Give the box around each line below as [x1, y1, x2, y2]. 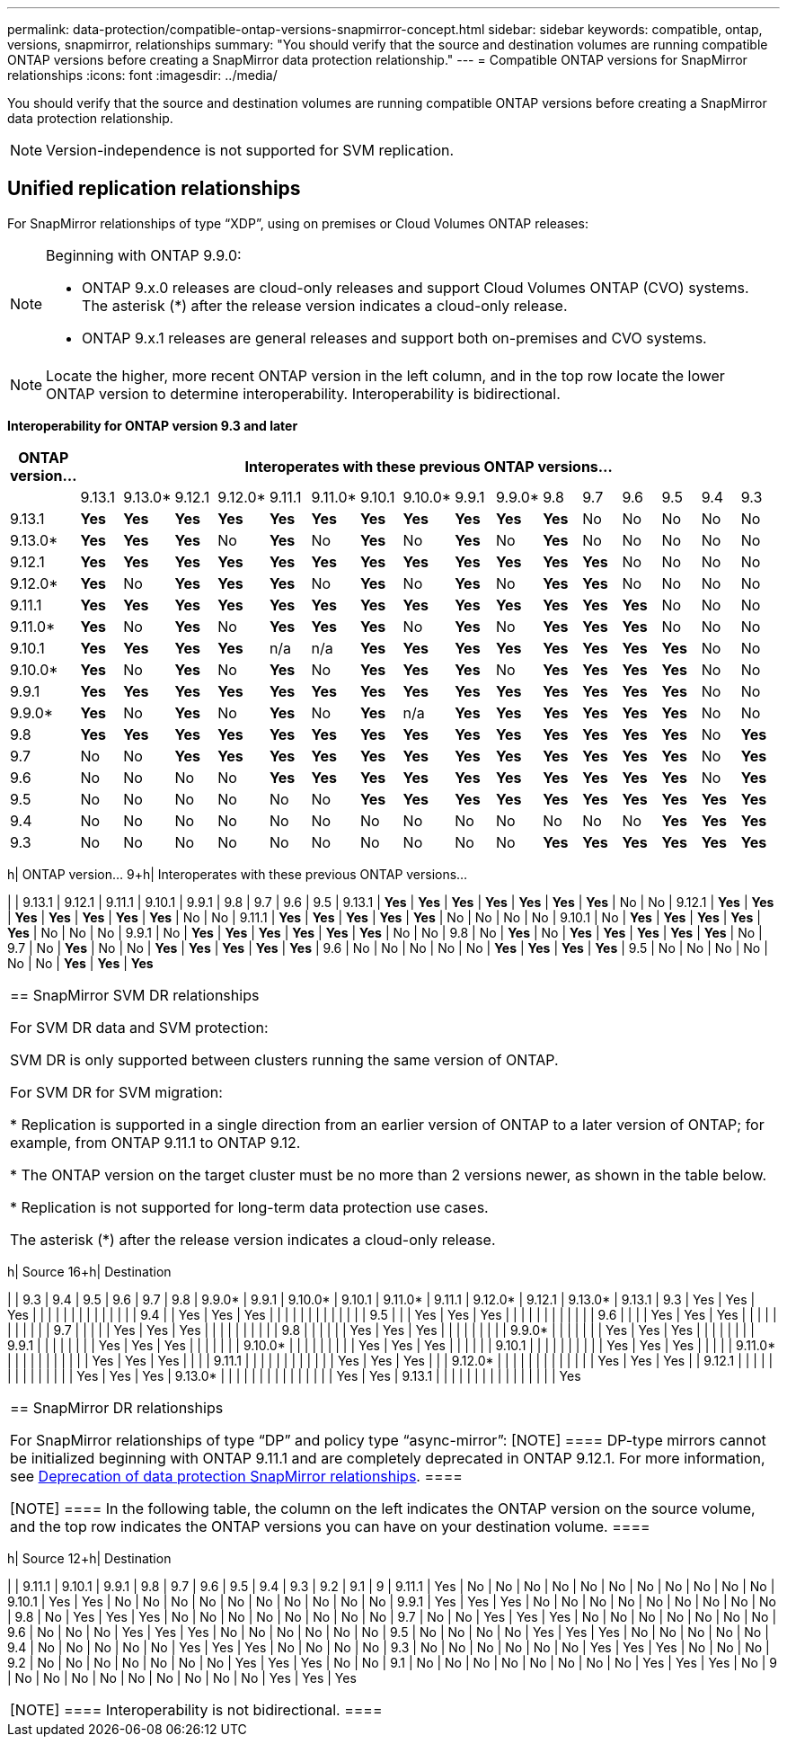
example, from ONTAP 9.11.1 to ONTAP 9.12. [10, 1133, 301, 1152]
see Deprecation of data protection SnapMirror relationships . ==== [10, 1466, 463, 1485]
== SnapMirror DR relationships [10, 1398, 224, 1417]
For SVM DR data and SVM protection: [10, 1018, 269, 1037]
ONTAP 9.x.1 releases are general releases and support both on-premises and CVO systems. [82, 328, 707, 347]
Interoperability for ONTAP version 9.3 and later [7, 417, 298, 433]
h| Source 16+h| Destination [7, 1263, 172, 1279]
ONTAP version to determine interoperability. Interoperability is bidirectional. [46, 384, 561, 403]
